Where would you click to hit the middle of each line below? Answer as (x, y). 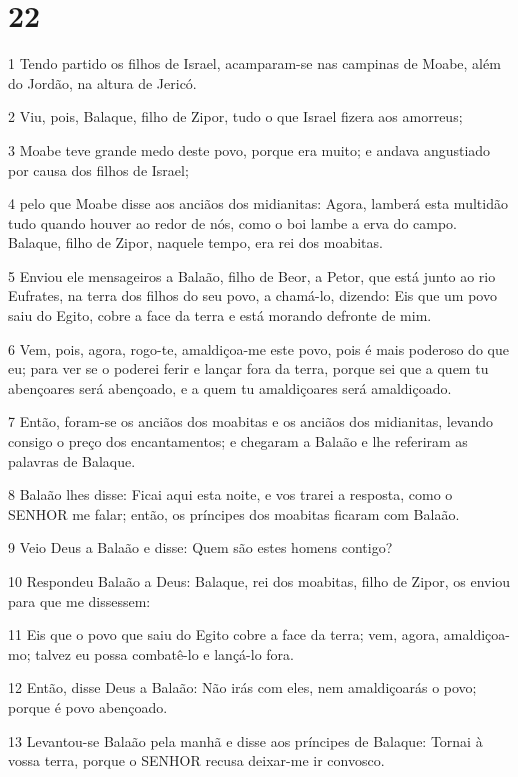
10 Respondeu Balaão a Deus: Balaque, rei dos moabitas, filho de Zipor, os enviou (259, 581)
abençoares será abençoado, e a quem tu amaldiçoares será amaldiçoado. (230, 387)
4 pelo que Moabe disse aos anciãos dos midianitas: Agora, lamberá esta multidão (258, 203)
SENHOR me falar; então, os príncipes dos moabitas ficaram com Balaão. (234, 513)
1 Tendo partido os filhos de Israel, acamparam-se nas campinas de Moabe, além (254, 63)
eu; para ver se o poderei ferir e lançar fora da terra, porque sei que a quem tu (248, 368)
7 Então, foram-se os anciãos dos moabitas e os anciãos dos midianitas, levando (251, 421)
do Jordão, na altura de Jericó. (102, 82)
